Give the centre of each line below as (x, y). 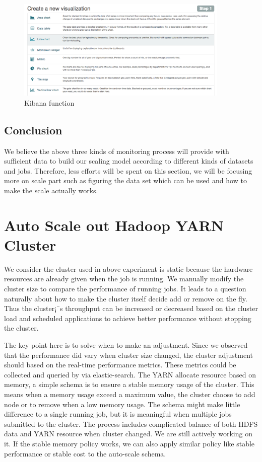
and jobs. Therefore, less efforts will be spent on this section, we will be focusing (128, 170)
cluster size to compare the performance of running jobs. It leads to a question (125, 289)
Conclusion (33, 130)
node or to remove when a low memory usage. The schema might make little (122, 404)
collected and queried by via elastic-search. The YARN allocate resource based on (130, 374)
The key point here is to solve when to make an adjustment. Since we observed (126, 345)
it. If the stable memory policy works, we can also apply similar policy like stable (129, 443)
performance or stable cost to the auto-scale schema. (85, 453)
